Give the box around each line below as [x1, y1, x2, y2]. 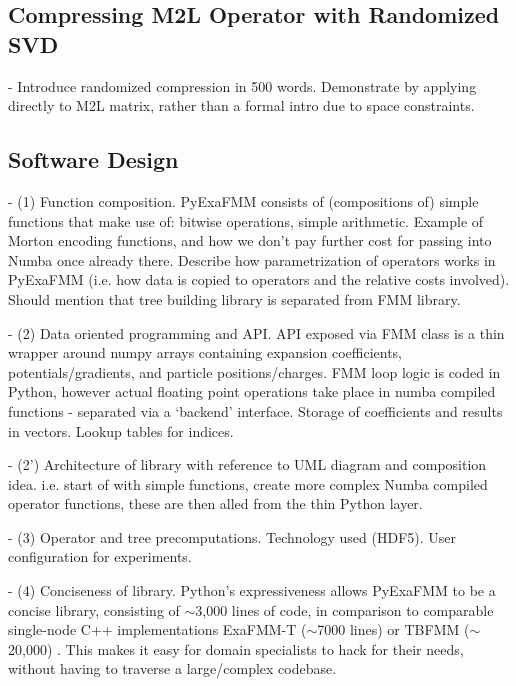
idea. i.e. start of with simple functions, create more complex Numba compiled [8, 473, 488, 494]
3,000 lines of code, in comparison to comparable [195, 599, 494, 620]
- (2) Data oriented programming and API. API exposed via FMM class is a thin [8, 322, 505, 343]
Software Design [8, 144, 179, 175]
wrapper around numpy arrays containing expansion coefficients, [8, 342, 403, 363]
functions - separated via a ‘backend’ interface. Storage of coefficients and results [8, 400, 503, 421]
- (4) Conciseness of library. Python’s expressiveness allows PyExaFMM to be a [8, 580, 496, 601]
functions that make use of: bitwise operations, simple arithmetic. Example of [8, 210, 484, 231]
